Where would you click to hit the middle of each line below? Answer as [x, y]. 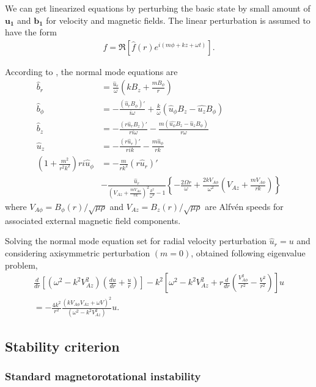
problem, [21, 265]
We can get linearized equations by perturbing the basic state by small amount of [158, 8]
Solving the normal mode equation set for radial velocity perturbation [136, 241]
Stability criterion [62, 346]
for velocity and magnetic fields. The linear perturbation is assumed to [178, 20]
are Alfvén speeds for [244, 207]
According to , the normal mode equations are [91, 71]
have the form [31, 32]
